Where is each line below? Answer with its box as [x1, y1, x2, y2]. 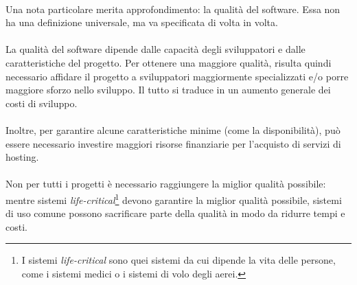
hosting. [5, 150, 39, 164]
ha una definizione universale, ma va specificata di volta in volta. [5, 15, 278, 30]
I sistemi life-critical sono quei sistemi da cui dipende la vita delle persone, [21, 253, 336, 267]
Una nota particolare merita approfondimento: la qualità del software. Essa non [5, 1, 341, 16]
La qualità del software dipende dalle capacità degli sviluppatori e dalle [5, 42, 306, 56]
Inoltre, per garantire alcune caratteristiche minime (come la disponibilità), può [5, 122, 341, 137]
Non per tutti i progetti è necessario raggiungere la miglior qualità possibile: [5, 176, 326, 191]
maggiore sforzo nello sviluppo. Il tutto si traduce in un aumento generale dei [5, 82, 331, 97]
